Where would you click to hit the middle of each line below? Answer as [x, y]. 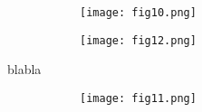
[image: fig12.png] [138, 40]
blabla [24, 69]
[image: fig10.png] [138, 13]
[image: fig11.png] [138, 98]
